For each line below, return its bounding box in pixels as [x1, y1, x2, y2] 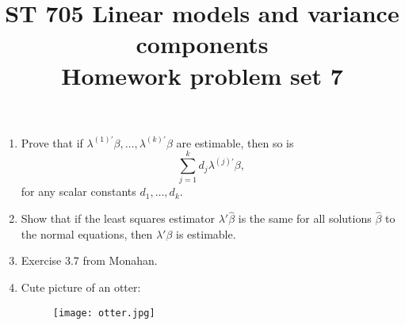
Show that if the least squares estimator [21, 210, 215, 227]
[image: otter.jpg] [52, 307, 155, 319]
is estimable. [176, 225, 236, 242]
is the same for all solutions [238, 210, 372, 227]
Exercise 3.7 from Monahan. [21, 252, 158, 269]
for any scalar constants [21, 183, 136, 200]
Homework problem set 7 [61, 59, 343, 91]
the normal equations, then [21, 225, 153, 242]
